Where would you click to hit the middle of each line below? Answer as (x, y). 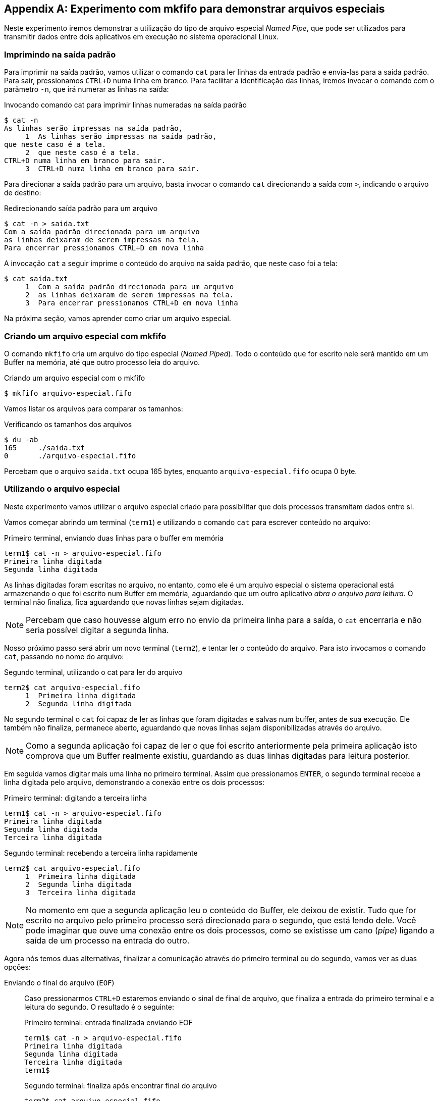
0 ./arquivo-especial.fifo (70, 456)
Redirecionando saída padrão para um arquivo (81, 208)
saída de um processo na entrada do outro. (108, 940)
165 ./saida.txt (45, 448)
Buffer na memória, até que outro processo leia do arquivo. (102, 362)
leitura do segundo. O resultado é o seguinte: (99, 1007)
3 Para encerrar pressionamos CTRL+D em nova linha (132, 303)
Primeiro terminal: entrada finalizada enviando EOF (109, 1022)
